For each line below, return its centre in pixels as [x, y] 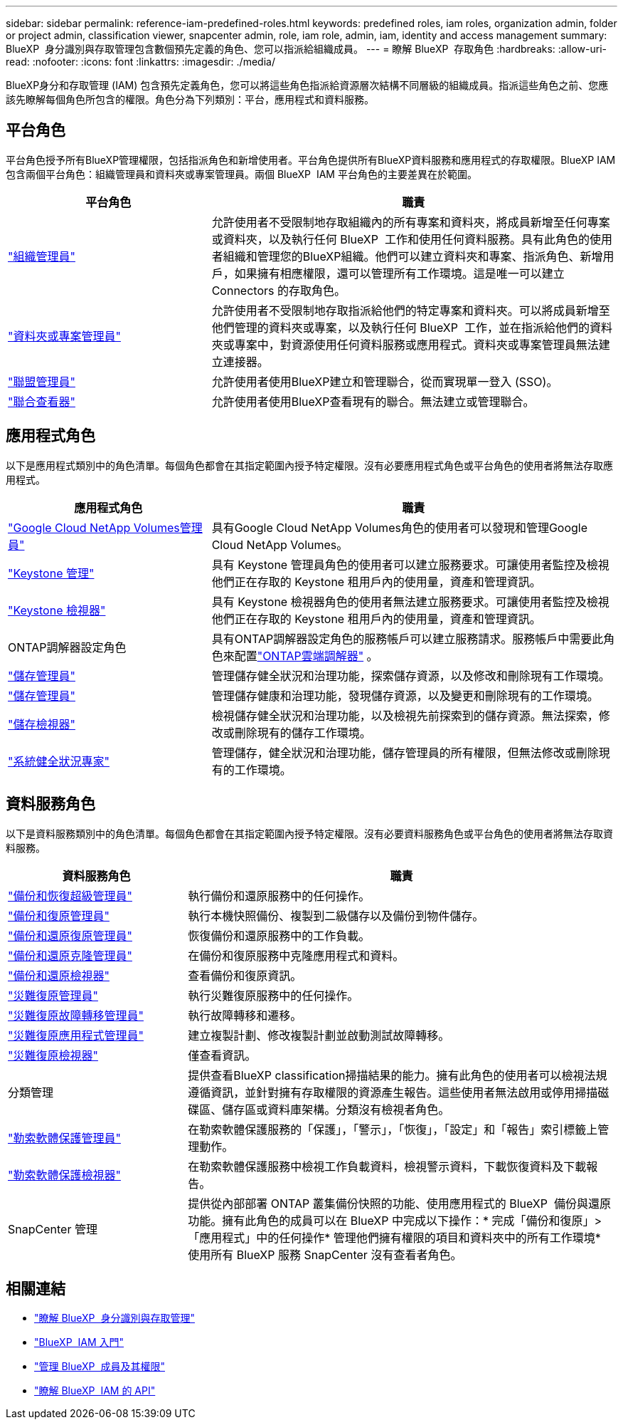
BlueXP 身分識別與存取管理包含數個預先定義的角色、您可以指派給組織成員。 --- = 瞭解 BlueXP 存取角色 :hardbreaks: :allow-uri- [307, 49]
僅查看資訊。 [222, 1055]
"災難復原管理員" [53, 995]
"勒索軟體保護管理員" [64, 1138]
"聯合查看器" [42, 401]
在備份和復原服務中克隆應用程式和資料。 [296, 955]
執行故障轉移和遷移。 [245, 1015]
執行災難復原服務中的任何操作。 [273, 995]
